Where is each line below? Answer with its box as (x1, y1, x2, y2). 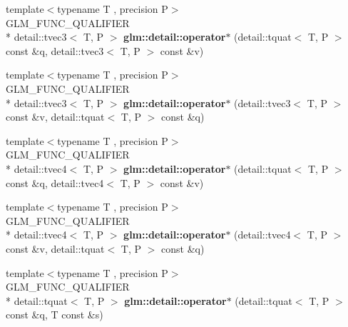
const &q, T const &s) (6, 307, 103, 322)
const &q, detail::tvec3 (6, 43, 104, 58)
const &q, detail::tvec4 (6, 175, 104, 190)
